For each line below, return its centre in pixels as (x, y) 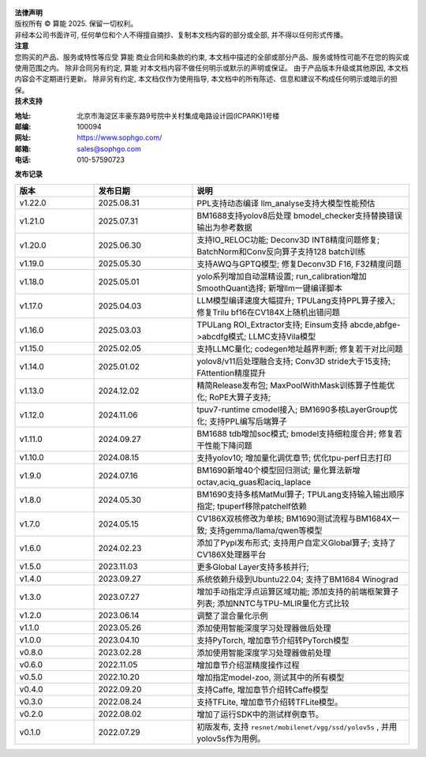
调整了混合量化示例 (232, 616)
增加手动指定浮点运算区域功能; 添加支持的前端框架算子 (298, 591)
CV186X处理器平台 (232, 554)
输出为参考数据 (224, 227)
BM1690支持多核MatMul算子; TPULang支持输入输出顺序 (301, 494)
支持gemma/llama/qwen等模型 (266, 530)
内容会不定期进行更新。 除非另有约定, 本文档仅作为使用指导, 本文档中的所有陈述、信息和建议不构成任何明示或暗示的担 (206, 79)
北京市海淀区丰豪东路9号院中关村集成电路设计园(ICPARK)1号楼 (178, 115)
